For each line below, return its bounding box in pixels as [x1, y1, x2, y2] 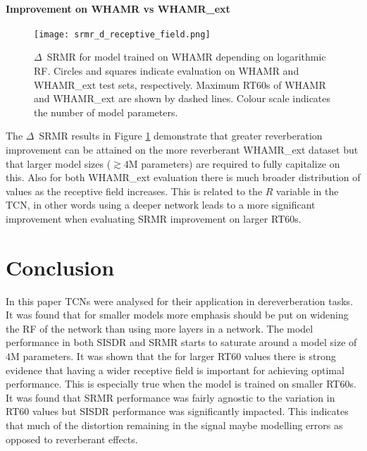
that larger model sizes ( [6, 156, 111, 171]
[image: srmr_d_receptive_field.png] [34, 29, 211, 39]
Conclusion [6, 252, 115, 281]
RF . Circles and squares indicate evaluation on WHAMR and [34, 63, 299, 78]
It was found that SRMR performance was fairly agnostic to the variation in [6, 390, 335, 404]
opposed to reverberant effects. [6, 431, 138, 446]
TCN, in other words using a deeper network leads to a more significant [6, 197, 316, 212]
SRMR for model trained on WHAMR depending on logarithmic [46, 49, 326, 64]
